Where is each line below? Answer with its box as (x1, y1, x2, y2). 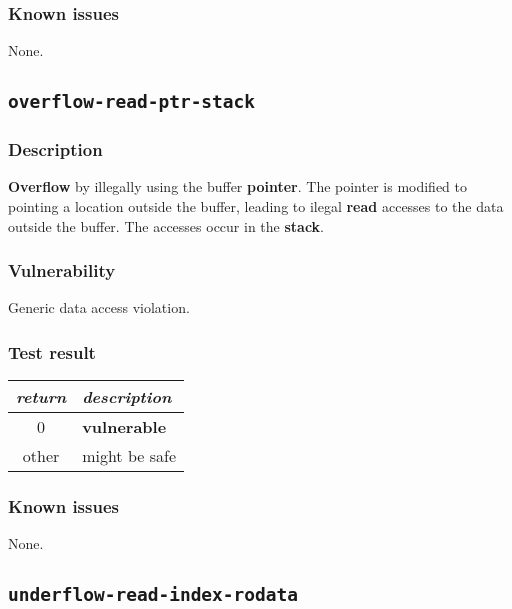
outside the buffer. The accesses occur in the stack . (8, 215, 325, 236)
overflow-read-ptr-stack (8, 91, 256, 113)
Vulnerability (8, 258, 116, 283)
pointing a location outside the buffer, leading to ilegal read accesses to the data (8, 195, 504, 216)
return (16, 385, 67, 409)
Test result (8, 339, 96, 364)
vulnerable (82, 415, 167, 439)
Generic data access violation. (8, 297, 190, 318)
